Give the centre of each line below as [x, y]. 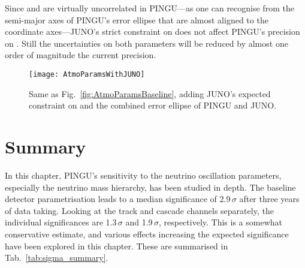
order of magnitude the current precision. [81, 55]
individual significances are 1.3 [61, 222]
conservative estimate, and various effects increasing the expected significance [147, 234]
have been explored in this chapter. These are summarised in [117, 246]
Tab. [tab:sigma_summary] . [57, 258]
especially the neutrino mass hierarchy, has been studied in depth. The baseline [150, 187]
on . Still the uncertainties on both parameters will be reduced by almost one [147, 43]
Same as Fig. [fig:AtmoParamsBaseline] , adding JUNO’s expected [150, 93]
